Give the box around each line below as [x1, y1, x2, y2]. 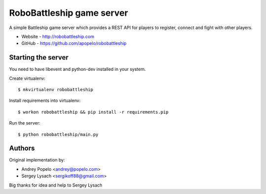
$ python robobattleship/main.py [18, 131, 99, 137]
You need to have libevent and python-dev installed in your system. [9, 66, 146, 72]
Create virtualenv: [9, 75, 45, 81]
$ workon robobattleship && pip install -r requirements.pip [18, 109, 168, 115]
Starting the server [9, 53, 69, 62]
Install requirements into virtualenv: [9, 97, 81, 103]
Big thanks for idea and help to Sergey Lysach [9, 182, 103, 188]
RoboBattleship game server [9, 7, 128, 18]
